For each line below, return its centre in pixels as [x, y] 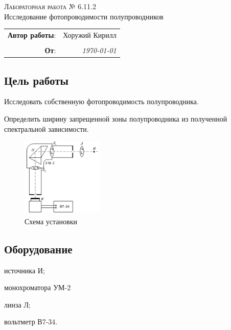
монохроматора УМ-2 [38, 287]
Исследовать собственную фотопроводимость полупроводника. [101, 101]
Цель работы [36, 80]
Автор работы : [32, 34]
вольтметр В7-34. [31, 322]
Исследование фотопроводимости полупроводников [84, 16]
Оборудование [38, 249]
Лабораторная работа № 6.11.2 [50, 6]
